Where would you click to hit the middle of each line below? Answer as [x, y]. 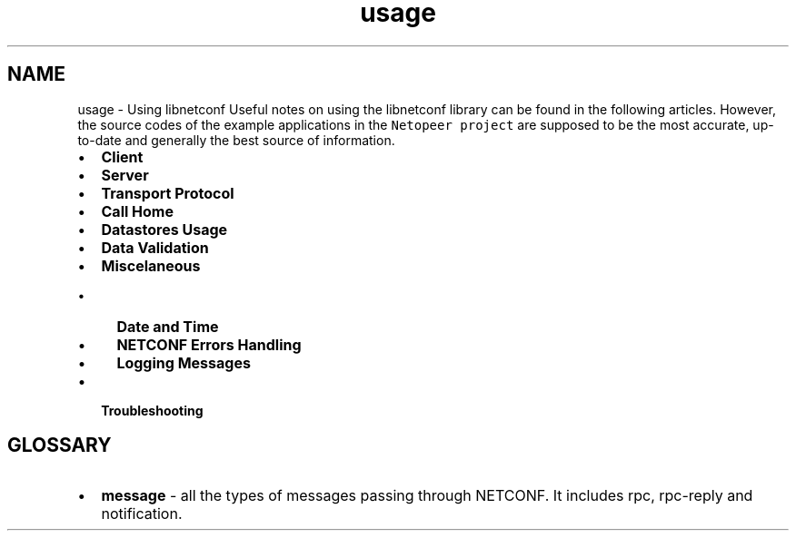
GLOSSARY [60, 445]
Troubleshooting [152, 410]
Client [122, 157]
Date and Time [168, 326]
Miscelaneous [151, 265]
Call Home [137, 211]
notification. [142, 514]
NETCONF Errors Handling [209, 344]
